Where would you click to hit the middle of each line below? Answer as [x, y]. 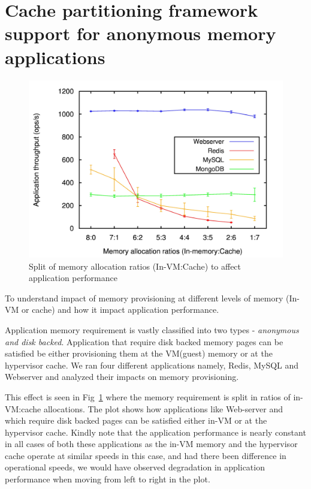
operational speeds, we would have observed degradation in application [135, 467]
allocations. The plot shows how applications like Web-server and [163, 408]
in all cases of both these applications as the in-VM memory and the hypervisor [151, 444]
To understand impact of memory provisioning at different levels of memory [144, 298]
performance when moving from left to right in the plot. [108, 479]
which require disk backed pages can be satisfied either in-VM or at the [136, 420]
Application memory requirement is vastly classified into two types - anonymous [152, 329]
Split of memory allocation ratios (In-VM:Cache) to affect [135, 266]
